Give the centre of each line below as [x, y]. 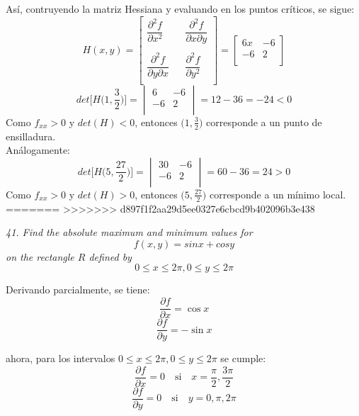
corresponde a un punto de [264, 122]
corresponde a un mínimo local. [278, 194]
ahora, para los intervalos [61, 358]
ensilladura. [31, 136]
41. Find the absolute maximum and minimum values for [129, 232]
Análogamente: [38, 150]
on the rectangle [40, 256]
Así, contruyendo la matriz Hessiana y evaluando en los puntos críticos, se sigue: [180, 9]
